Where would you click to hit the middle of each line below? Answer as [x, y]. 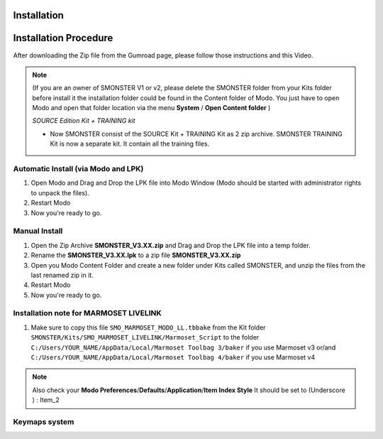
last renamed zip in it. [62, 275]
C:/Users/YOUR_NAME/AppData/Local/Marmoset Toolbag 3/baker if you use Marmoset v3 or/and [183, 347]
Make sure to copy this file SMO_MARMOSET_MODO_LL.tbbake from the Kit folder [148, 327]
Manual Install [38, 231]
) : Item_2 [46, 400]
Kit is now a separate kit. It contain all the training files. [130, 144]
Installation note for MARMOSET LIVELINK [88, 313]
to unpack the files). [60, 193]
